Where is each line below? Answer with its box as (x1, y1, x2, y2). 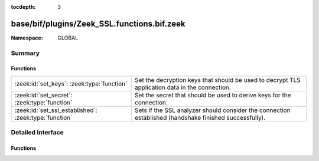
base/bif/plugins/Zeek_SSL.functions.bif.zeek (11, 18, 185, 29)
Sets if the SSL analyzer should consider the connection (135, 106, 291, 114)
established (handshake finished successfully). (135, 113, 266, 121)
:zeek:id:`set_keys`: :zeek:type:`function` (14, 80, 128, 88)
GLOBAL (57, 34, 79, 41)
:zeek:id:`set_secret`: (14, 91, 73, 99)
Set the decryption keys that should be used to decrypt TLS (135, 75, 301, 84)
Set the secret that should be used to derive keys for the (135, 91, 292, 99)
